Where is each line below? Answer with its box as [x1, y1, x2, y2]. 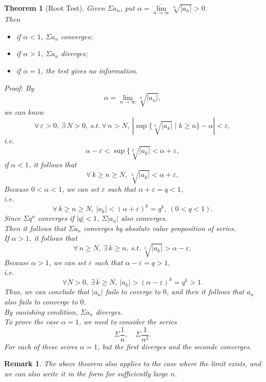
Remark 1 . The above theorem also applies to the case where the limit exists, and [4, 358, 261, 369]
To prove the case [4, 316, 59, 327]
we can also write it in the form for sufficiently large [4, 368, 168, 378]
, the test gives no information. [41, 65, 138, 75]
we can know [4, 106, 44, 117]
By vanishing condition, [4, 306, 78, 317]
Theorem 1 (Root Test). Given [4, 3, 105, 13]
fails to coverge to [105, 286, 161, 297]
